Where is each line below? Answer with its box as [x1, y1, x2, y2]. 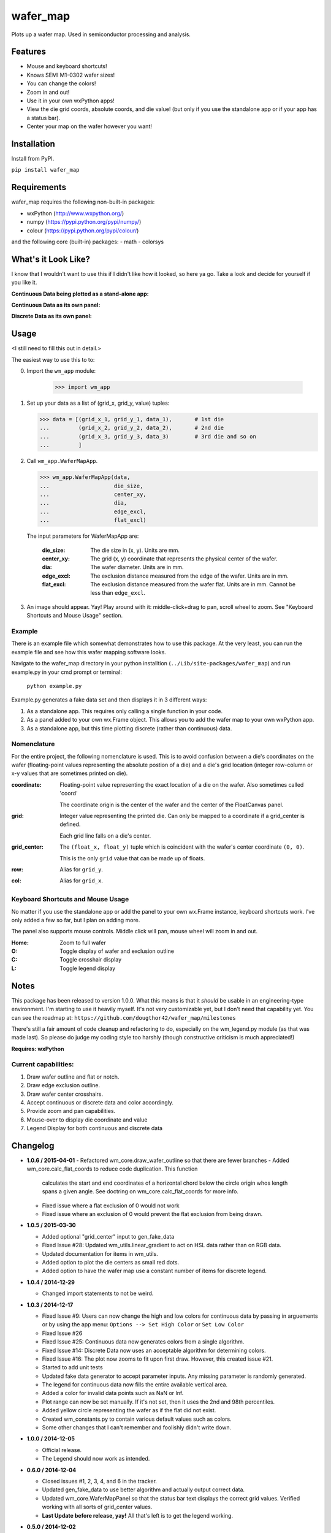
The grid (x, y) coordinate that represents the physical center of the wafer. [90, 555, 278, 562]
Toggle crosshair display [59, 956, 122, 963]
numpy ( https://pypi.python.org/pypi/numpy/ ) [26, 218, 142, 226]
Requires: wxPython [11, 1045, 64, 1052]
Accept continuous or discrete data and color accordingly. [26, 1099, 174, 1106]
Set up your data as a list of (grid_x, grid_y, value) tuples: [26, 399, 170, 407]
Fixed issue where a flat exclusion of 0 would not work [42, 1202, 180, 1209]
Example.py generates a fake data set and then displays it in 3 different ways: [11, 696, 207, 703]
